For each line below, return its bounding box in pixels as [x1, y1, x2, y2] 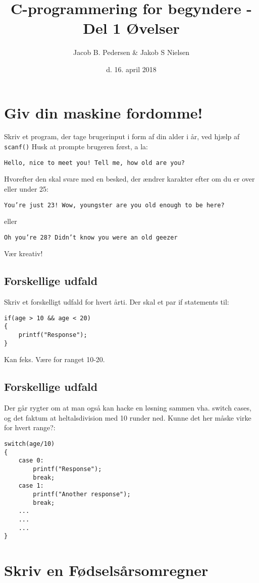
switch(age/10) [4, 440, 55, 448]
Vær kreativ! [4, 248, 43, 259]
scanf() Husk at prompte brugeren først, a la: [4, 141, 148, 152]
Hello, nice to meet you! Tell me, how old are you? [4, 159, 185, 166]
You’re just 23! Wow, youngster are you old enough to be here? [4, 201, 225, 209]
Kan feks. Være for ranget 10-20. [4, 354, 105, 365]
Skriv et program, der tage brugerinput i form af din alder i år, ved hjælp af [4, 131, 240, 142]
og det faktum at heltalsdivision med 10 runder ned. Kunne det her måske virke [4, 412, 251, 423]
